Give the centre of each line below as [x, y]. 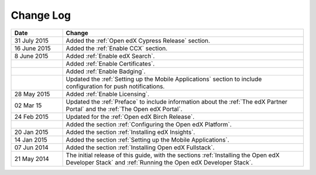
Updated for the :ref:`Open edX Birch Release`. [130, 116]
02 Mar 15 [28, 105]
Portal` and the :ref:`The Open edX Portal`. [124, 109]
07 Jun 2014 [32, 147]
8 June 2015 [31, 56]
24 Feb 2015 [32, 116]
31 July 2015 [32, 40]
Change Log [41, 15]
